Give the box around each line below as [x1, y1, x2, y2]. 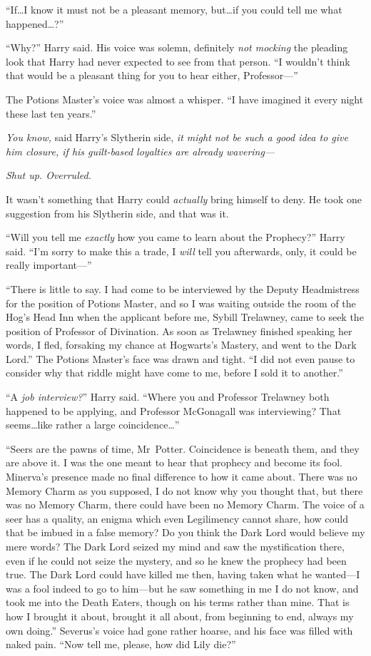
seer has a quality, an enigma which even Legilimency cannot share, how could [6, 511, 348, 526]
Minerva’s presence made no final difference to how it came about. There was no [6, 469, 357, 484]
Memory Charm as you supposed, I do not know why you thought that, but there [6, 483, 363, 498]
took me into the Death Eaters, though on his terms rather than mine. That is [6, 595, 350, 610]
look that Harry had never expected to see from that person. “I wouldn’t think [6, 53, 350, 68]
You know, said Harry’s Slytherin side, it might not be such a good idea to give [6, 130, 348, 145]
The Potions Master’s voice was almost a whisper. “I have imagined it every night [6, 91, 364, 106]
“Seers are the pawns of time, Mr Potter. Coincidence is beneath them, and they [6, 441, 360, 456]
